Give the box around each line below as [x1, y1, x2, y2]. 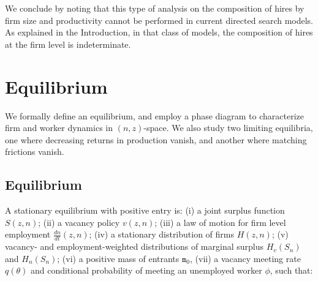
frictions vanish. [5, 145, 64, 158]
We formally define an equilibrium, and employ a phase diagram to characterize [5, 109, 304, 122]
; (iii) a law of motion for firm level [154, 215, 286, 228]
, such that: [270, 264, 313, 277]
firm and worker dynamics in [5, 121, 113, 134]
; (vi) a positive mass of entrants [57, 252, 180, 264]
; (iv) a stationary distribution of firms [89, 228, 235, 241]
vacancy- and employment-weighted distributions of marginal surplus [5, 240, 264, 253]
